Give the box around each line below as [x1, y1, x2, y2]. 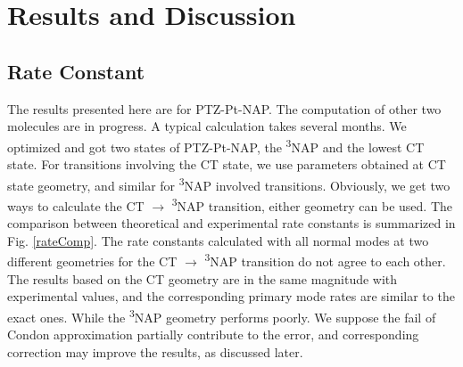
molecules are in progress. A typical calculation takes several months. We [7, 117, 407, 135]
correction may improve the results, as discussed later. [7, 342, 303, 361]
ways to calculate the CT [7, 196, 145, 215]
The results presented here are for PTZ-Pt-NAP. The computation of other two [7, 99, 442, 118]
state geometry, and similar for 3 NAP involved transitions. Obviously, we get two [7, 173, 451, 194]
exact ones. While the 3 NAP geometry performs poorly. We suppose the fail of [7, 305, 436, 326]
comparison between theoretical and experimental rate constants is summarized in [7, 214, 456, 232]
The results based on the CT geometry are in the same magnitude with [7, 269, 398, 288]
